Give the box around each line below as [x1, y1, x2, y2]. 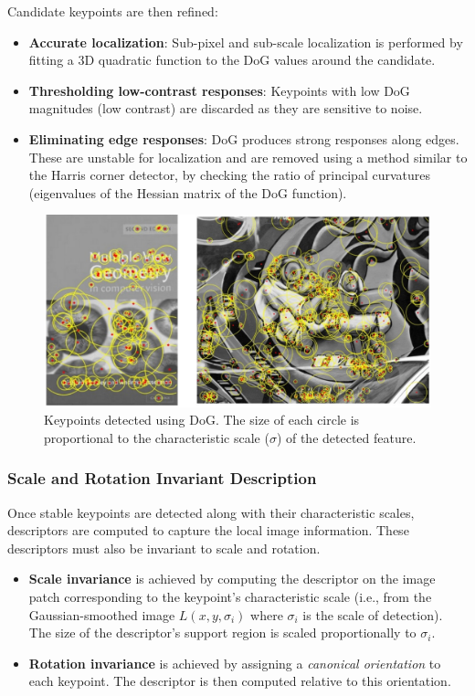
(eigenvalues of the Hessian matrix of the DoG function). [28, 183, 347, 202]
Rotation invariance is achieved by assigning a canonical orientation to [28, 653, 441, 672]
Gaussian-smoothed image [28, 605, 175, 624]
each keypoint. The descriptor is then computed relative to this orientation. [28, 671, 451, 691]
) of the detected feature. [276, 427, 417, 447]
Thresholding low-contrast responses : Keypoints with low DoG [28, 80, 410, 100]
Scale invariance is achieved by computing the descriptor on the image [28, 569, 436, 588]
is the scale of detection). [302, 605, 443, 624]
